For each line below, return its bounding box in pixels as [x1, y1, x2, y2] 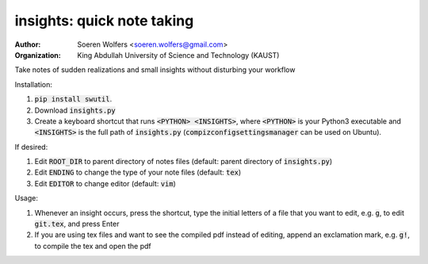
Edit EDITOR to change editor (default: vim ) [34, 178, 176, 188]
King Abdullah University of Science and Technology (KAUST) [77, 50, 280, 59]
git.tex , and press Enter [34, 219, 120, 229]
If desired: [14, 142, 48, 151]
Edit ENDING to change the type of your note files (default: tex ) [34, 167, 242, 178]
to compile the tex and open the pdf [34, 241, 151, 251]
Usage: [14, 193, 39, 203]
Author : [14, 40, 41, 49]
